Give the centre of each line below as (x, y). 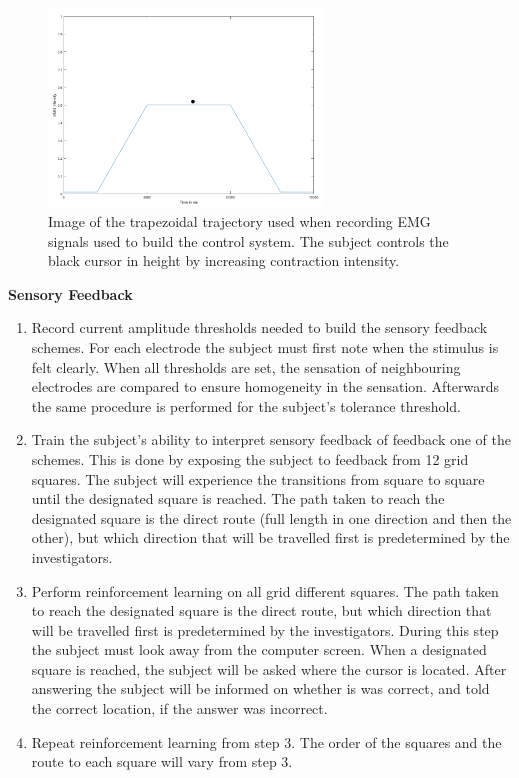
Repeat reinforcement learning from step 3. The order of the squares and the (266, 741)
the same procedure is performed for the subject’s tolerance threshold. (246, 405)
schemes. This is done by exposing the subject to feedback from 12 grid (250, 458)
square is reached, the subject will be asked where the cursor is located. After (269, 668)
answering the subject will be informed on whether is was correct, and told (260, 688)
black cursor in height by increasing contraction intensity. (224, 260)
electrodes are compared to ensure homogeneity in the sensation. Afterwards (265, 386)
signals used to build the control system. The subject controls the (248, 240)
